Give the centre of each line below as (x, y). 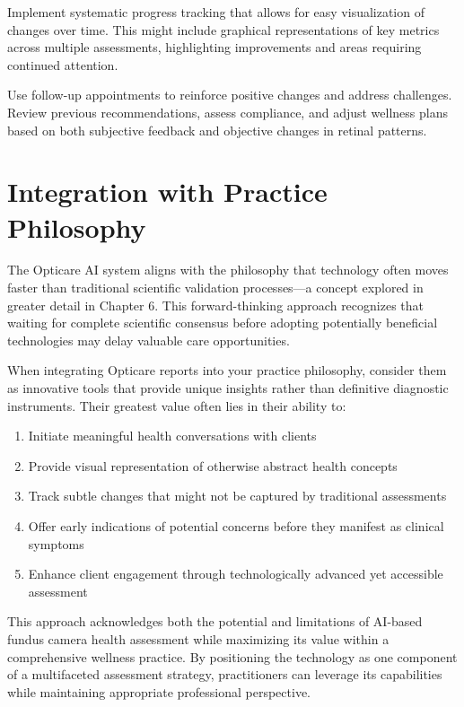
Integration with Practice (167, 192)
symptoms (56, 543)
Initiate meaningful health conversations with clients (172, 436)
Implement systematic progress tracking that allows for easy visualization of (216, 12)
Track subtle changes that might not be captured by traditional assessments (237, 496)
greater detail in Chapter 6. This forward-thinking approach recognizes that (216, 305)
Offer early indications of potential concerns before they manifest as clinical (236, 526)
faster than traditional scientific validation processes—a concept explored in (215, 288)
